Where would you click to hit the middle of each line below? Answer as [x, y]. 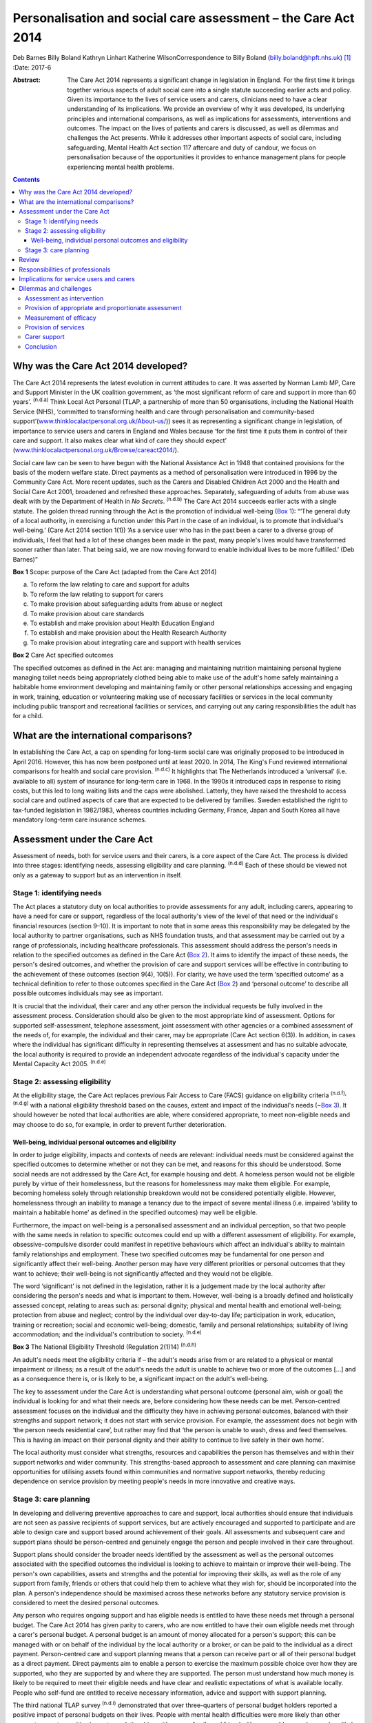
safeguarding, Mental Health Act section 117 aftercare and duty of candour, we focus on [192, 147]
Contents [27, 180]
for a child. [28, 716]
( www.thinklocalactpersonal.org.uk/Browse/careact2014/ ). [96, 450]
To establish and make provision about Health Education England [122, 623]
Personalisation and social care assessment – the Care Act [184, 18]
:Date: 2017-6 [32, 67]
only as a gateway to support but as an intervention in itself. [97, 875]
